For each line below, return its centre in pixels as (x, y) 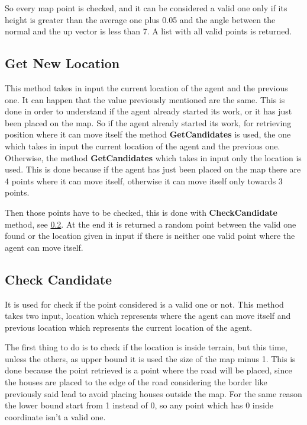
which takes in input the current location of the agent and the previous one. (143, 146)
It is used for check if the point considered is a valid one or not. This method (144, 304)
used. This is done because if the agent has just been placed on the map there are (153, 169)
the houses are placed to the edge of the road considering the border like (136, 382)
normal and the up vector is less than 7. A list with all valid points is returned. (148, 31)
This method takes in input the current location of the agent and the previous (146, 87)
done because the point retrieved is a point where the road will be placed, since (148, 370)
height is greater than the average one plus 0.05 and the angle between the (140, 19)
